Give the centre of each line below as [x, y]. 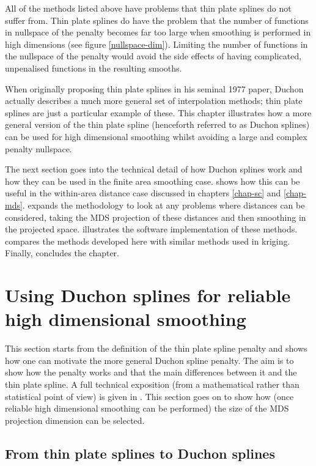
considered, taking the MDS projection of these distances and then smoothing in [156, 217]
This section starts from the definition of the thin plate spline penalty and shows [156, 348]
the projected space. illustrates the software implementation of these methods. [151, 229]
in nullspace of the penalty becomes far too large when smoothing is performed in [158, 32]
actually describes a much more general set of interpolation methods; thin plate [154, 101]
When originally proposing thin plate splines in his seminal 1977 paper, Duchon [154, 88]
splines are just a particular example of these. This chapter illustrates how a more [158, 112]
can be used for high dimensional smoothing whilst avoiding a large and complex [156, 136]
